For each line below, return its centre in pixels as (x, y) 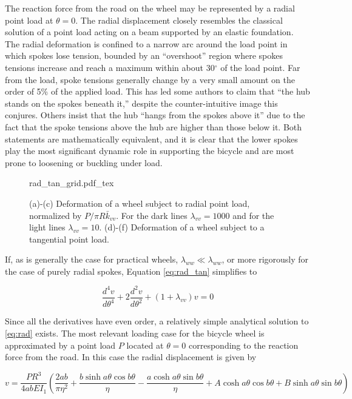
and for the (253, 215)
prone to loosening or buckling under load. (84, 162)
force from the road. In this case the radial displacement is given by (131, 357)
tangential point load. (69, 239)
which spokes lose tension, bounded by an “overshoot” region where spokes (144, 55)
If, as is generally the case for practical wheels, (92, 259)
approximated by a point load (60, 345)
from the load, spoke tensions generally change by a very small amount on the (150, 79)
